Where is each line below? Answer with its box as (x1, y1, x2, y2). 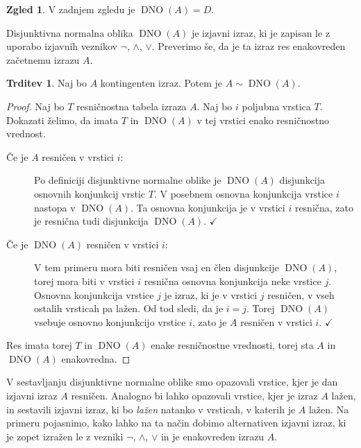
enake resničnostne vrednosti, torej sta (151, 338, 314, 352)
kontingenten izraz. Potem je (100, 76, 223, 90)
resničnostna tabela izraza (76, 98, 187, 113)
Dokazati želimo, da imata (6, 112, 119, 127)
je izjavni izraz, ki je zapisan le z (191, 25, 330, 40)
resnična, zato (294, 200, 354, 214)
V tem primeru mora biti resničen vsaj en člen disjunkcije (34, 260, 279, 275)
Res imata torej (6, 338, 72, 352)
